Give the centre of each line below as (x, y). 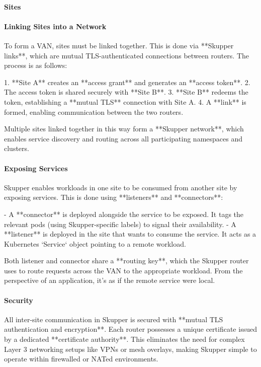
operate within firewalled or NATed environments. (81, 359)
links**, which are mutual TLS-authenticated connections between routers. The (127, 55)
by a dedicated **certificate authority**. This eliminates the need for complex (124, 339)
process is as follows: (36, 65)
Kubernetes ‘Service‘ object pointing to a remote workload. (95, 243)
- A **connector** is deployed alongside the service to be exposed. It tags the (124, 214)
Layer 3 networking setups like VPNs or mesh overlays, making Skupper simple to (130, 349)
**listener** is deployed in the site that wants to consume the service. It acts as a (130, 234)
